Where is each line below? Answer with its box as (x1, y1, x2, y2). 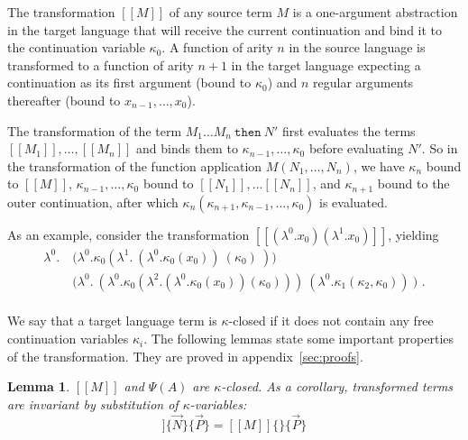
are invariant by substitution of (7, 394, 179, 413)
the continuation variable (7, 38, 145, 57)
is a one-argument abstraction (292, 3, 458, 21)
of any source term (169, 3, 272, 21)
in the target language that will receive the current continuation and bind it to (7, 20, 443, 39)
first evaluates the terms (281, 121, 416, 140)
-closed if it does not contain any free (228, 311, 434, 330)
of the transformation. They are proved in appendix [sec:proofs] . (7, 346, 363, 365)
